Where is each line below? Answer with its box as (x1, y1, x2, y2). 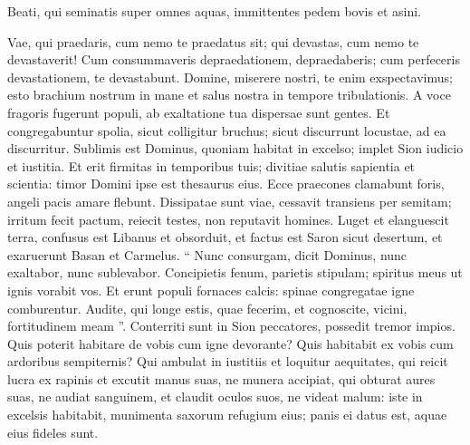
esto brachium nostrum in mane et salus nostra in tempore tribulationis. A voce (7, 85, 451, 104)
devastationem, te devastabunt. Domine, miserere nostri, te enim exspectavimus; (7, 67, 453, 86)
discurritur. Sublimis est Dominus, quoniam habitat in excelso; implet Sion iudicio (7, 139, 464, 158)
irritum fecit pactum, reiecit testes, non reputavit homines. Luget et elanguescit (7, 209, 449, 228)
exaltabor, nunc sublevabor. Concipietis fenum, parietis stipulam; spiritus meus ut (7, 263, 463, 282)
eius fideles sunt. (7, 422, 99, 441)
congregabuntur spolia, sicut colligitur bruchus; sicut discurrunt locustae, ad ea (7, 121, 446, 140)
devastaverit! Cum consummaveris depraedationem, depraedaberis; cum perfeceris (7, 50, 460, 69)
